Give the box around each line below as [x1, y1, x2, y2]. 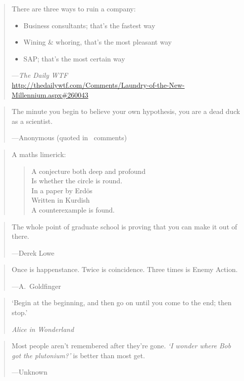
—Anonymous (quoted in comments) [11, 132, 127, 143]
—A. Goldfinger [11, 280, 61, 291]
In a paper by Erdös [31, 185, 93, 195]
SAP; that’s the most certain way [23, 53, 125, 63]
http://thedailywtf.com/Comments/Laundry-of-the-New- [11, 79, 185, 90]
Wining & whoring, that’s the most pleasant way [23, 37, 172, 47]
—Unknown [11, 367, 48, 377]
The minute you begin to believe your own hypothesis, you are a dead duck [11, 106, 240, 116]
